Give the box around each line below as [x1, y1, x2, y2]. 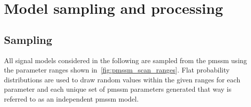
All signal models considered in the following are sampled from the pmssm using [4, 55, 247, 65]
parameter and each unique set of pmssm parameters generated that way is [4, 84, 232, 94]
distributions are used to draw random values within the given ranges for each [4, 74, 241, 84]
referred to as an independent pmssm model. [4, 93, 139, 104]
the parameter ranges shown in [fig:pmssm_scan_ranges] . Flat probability [4, 65, 230, 75]
